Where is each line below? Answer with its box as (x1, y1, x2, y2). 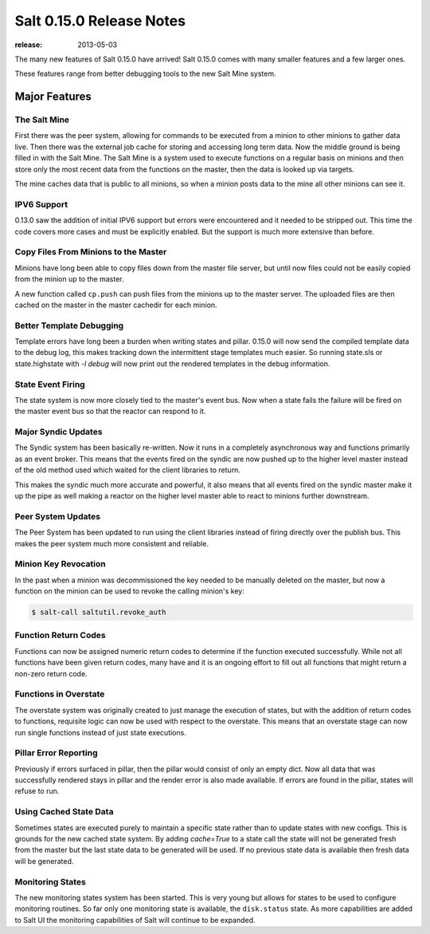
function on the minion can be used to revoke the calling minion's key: (14, 586, 244, 596)
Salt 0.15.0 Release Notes (14, 12, 186, 30)
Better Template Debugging (14, 320, 124, 331)
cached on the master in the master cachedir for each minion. (14, 300, 218, 309)
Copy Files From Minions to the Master (14, 246, 167, 258)
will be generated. (14, 856, 74, 865)
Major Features (14, 90, 92, 104)
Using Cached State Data (14, 806, 114, 818)
